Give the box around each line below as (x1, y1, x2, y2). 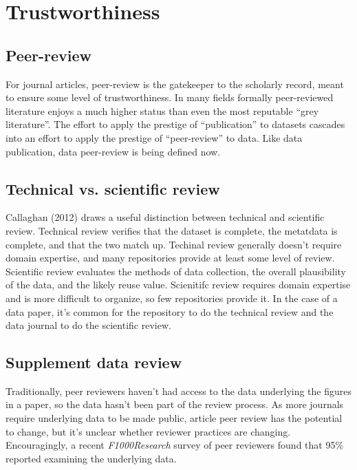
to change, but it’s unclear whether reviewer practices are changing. (6, 424, 291, 438)
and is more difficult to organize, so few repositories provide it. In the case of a (6, 290, 338, 305)
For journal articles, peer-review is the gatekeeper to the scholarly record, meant (6, 76, 344, 91)
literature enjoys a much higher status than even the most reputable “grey (6, 103, 319, 118)
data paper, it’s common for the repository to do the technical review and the (6, 304, 334, 319)
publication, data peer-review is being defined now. (6, 144, 221, 158)
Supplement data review (6, 352, 182, 373)
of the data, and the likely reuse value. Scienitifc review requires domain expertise (6, 277, 351, 292)
